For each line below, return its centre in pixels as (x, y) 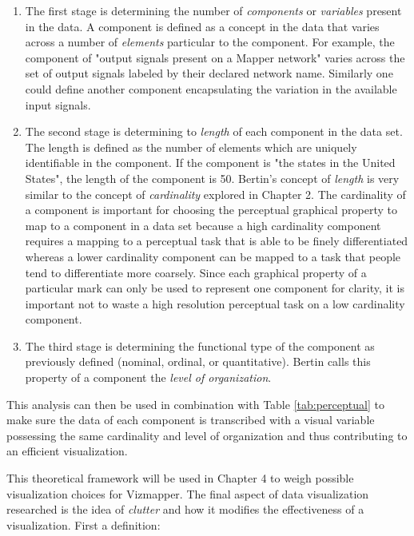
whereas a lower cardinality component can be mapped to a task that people (213, 256)
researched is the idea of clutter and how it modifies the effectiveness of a (185, 509)
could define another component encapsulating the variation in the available (211, 88)
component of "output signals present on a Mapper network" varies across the (215, 57)
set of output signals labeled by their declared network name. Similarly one (209, 73)
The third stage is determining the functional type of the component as (200, 345)
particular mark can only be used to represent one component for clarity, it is (215, 288)
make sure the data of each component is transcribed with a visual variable (191, 420)
